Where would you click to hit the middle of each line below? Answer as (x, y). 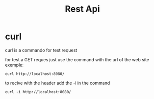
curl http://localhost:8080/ (35, 74)
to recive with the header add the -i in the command (58, 83)
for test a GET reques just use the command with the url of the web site (77, 59)
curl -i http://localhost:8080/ (38, 92)
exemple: (14, 65)
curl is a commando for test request (41, 50)
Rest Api (82, 9)
